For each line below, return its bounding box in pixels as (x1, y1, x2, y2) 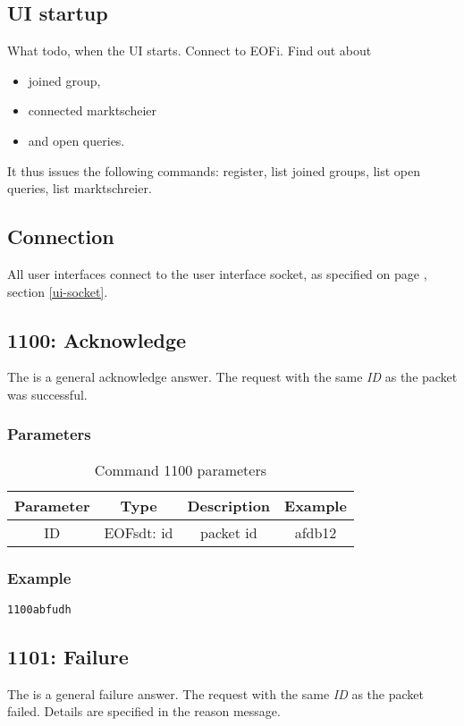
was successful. (7, 384, 88, 403)
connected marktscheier (28, 101, 157, 120)
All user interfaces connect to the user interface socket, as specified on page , (7, 264, 427, 283)
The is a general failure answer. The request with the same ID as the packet (7, 684, 424, 703)
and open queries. (28, 131, 125, 149)
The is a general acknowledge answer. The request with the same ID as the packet (7, 367, 458, 386)
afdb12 (294, 521, 337, 543)
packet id (199, 521, 257, 543)
